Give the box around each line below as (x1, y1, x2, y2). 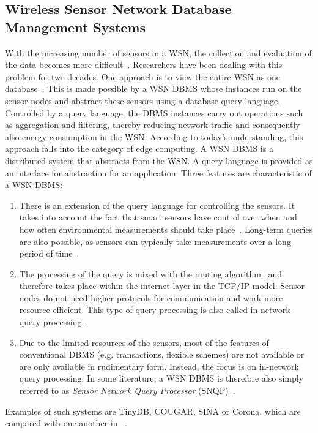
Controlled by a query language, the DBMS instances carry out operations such (5, 106, 303, 119)
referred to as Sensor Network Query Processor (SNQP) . (19, 384, 235, 397)
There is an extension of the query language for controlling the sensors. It (19, 198, 295, 211)
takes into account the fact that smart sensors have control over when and (19, 211, 297, 224)
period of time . (19, 247, 79, 260)
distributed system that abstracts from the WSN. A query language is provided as (5, 154, 313, 167)
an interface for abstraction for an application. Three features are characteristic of (5, 166, 312, 179)
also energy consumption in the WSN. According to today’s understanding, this (5, 130, 303, 143)
